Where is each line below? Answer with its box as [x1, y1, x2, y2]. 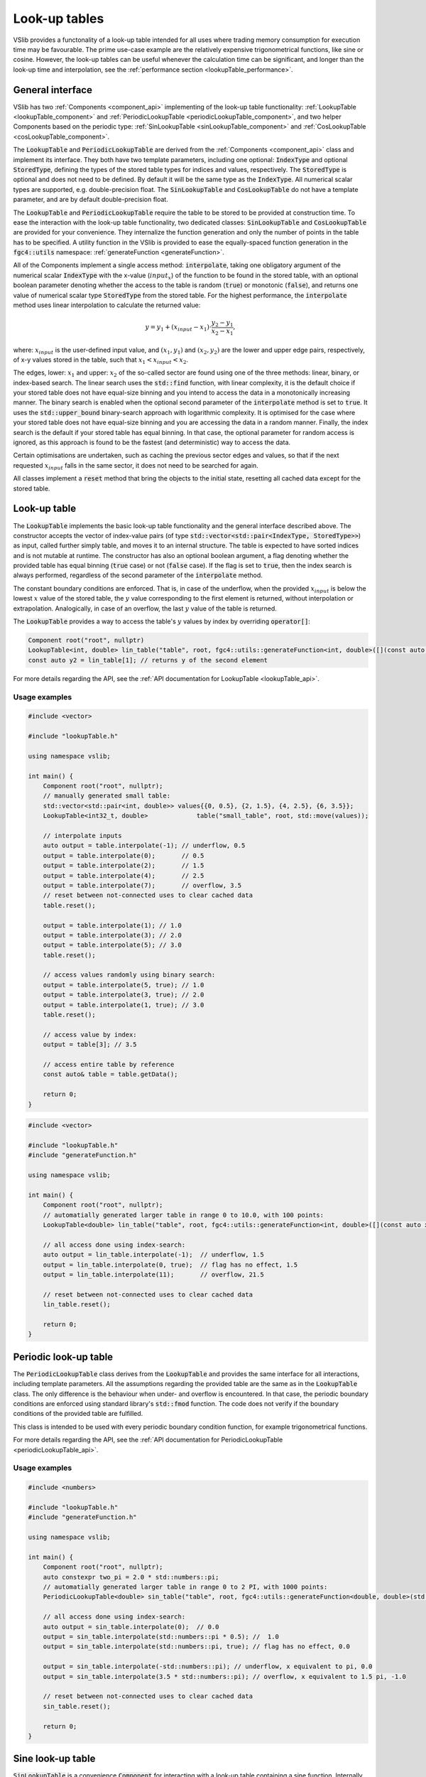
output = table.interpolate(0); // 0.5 [43, 852, 204, 859]
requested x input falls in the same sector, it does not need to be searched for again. [13, 461, 258, 471]
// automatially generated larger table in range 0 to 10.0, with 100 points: [43, 1210, 324, 1219]
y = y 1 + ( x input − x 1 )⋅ [145, 323, 212, 333]
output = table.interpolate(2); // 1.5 [43, 861, 204, 870]
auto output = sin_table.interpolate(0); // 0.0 [43, 1623, 219, 1631]
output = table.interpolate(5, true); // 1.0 [43, 981, 204, 989]
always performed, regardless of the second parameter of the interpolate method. [13, 571, 263, 579]
